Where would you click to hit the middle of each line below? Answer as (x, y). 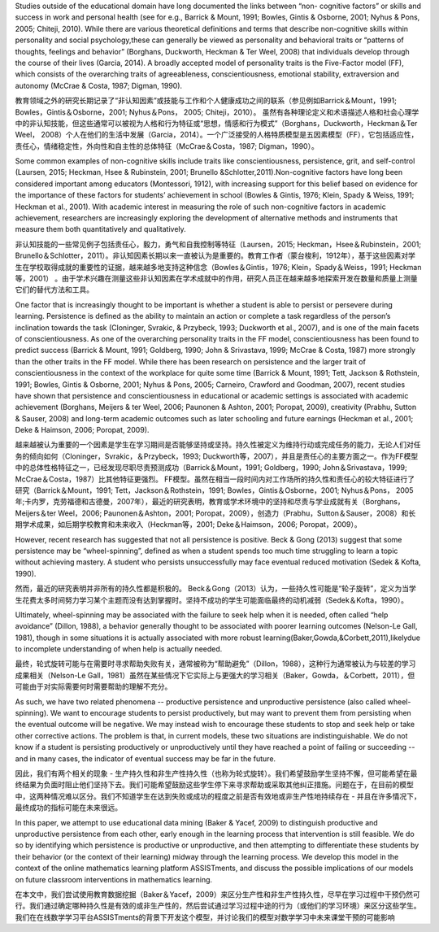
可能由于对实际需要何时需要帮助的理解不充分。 (93, 686)
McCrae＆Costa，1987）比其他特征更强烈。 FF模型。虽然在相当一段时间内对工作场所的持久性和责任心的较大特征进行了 (215, 479)
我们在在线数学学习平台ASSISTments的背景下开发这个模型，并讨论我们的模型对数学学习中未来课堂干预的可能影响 (205, 917)
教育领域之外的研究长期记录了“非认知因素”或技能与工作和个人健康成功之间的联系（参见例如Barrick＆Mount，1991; (206, 101)
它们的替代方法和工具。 (54, 290)
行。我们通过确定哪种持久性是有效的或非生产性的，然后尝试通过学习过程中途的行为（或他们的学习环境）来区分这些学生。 (218, 906)
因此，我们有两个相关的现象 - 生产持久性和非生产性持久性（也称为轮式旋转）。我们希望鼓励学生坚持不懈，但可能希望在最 (216, 773)
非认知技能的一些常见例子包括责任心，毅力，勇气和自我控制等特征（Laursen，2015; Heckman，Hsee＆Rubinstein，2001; (218, 244)
